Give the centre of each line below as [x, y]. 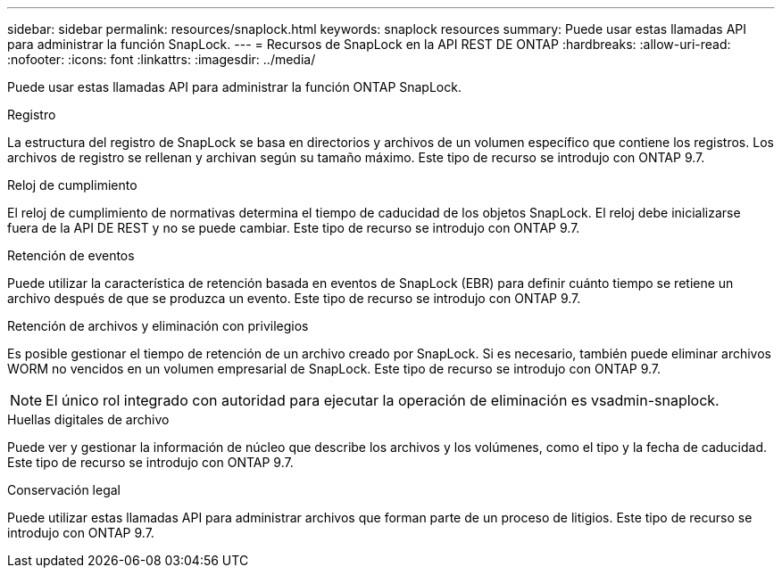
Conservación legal [64, 490]
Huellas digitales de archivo [88, 419]
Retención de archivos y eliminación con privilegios [158, 326]
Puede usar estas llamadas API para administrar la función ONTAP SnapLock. [234, 87]
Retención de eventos [71, 255]
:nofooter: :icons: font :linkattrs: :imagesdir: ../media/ [162, 59]
